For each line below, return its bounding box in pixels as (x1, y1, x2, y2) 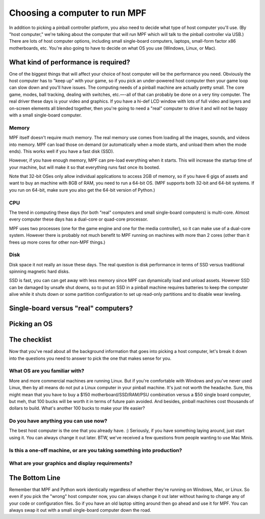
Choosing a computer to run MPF (9, 7, 147, 18)
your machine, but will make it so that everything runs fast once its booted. (9, 164, 160, 170)
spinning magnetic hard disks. (9, 268, 70, 275)
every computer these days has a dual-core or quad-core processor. (9, 216, 148, 222)
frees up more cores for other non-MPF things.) (9, 239, 106, 245)
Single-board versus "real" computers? (9, 304, 133, 313)
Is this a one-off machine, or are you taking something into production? (9, 447, 183, 454)
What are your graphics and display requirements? (9, 460, 132, 467)
